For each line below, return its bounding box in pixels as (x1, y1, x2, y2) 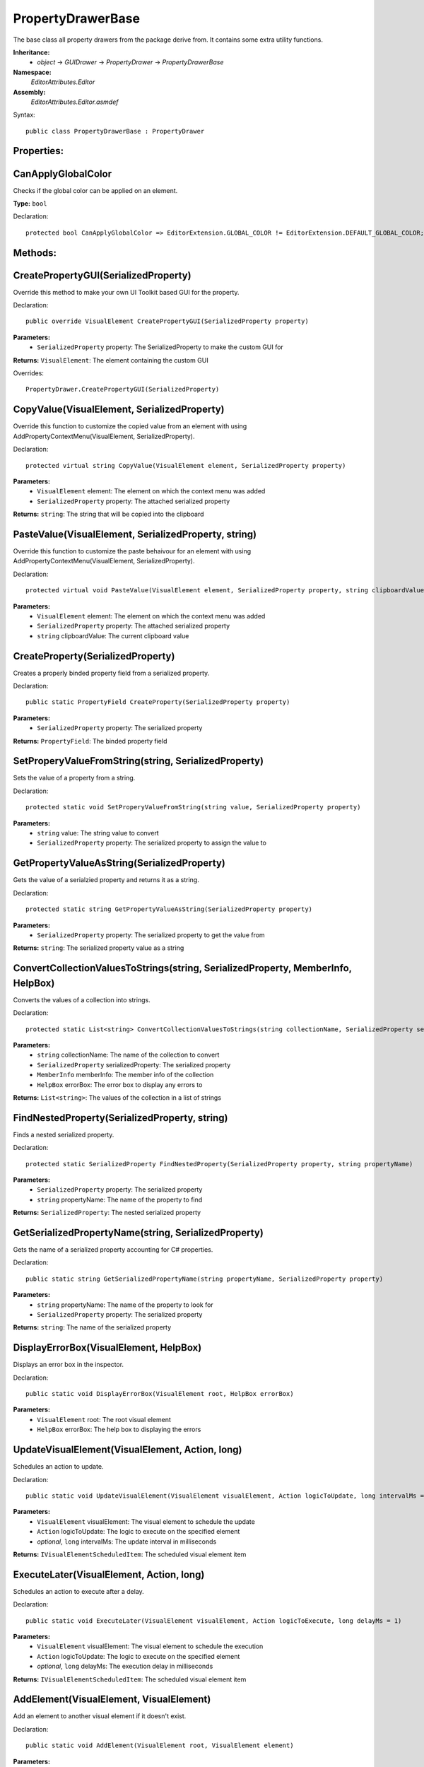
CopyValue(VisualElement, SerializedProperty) (13, 404, 225, 416)
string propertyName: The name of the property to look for (37, 1301, 213, 1309)
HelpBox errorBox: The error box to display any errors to (37, 1080, 203, 1088)
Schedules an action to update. (13, 1462, 104, 1471)
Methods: (13, 247, 57, 259)
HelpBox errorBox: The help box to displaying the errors (37, 1425, 201, 1434)
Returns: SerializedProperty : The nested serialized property (13, 1209, 201, 1217)
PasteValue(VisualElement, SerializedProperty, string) (13, 528, 257, 540)
